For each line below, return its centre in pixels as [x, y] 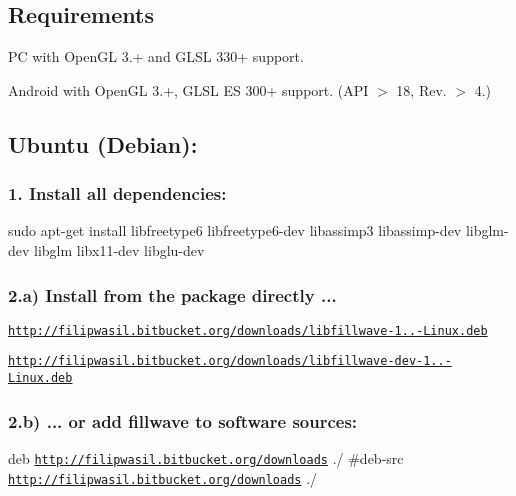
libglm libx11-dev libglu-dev [119, 249]
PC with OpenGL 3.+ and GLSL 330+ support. [156, 56]
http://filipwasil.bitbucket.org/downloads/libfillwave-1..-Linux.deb [248, 330]
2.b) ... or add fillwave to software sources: [183, 420]
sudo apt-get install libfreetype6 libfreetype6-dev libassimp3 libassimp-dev [235, 230]
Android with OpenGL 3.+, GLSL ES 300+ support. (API [188, 89]
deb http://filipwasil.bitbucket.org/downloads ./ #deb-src [206, 457]
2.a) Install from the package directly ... [172, 294]
